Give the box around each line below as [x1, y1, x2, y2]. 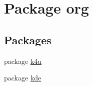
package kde [4, 72, 41, 83]
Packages [4, 32, 51, 47]
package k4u [4, 55, 42, 66]
